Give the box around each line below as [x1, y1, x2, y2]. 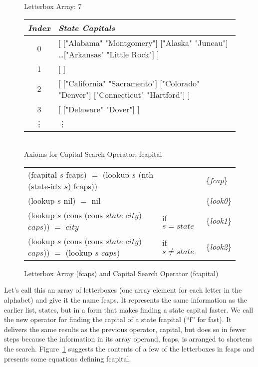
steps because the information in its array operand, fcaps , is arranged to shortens [4, 334, 253, 344]
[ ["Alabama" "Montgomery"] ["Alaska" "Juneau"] [58, 36, 228, 48]
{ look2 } [206, 241, 232, 253]
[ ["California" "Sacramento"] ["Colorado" [58, 77, 200, 89]
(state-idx [28, 180, 62, 192]
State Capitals [58, 21, 115, 33]
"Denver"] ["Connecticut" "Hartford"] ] [58, 88, 190, 100]
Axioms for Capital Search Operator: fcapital [24, 149, 162, 159]
